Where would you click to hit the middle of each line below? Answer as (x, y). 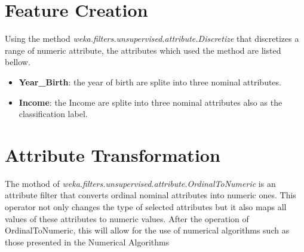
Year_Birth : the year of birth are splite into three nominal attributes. (150, 82)
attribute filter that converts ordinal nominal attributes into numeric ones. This (151, 195)
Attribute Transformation (113, 154)
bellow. (18, 62)
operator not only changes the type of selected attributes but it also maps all (146, 207)
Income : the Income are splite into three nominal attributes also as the (151, 102)
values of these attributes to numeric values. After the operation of (127, 218)
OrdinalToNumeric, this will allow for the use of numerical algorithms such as (147, 230)
